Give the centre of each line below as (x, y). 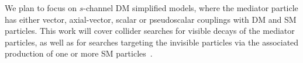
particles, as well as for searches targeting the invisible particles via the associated (152, 42)
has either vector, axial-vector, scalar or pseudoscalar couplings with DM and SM (151, 19)
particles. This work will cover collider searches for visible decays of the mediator (150, 31)
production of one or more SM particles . (79, 53)
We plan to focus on (41, 8)
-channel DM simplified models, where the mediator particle (191, 8)
